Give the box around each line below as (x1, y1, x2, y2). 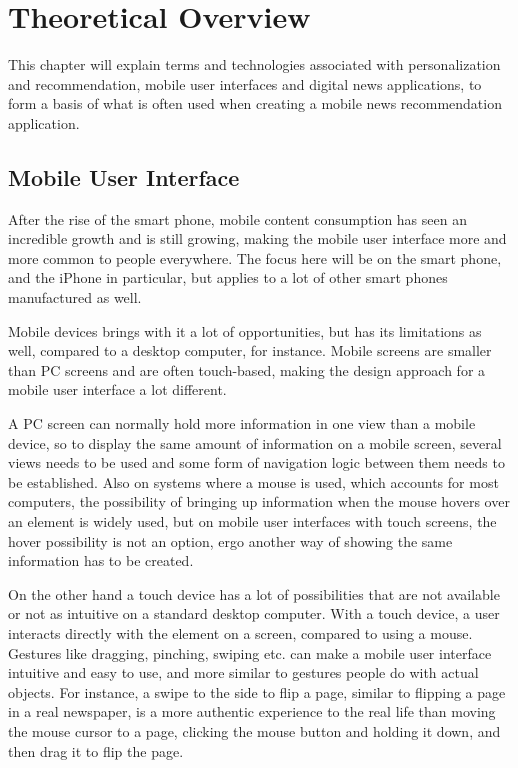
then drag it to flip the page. (8, 740, 184, 761)
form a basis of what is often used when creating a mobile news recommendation (8, 93, 502, 114)
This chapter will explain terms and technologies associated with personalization (8, 54, 501, 75)
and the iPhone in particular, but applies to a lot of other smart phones (8, 267, 448, 288)
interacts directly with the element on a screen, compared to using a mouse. (8, 622, 473, 643)
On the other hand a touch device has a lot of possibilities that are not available (8, 583, 500, 604)
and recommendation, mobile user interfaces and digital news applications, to (8, 73, 482, 94)
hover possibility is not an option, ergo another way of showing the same (8, 530, 453, 551)
